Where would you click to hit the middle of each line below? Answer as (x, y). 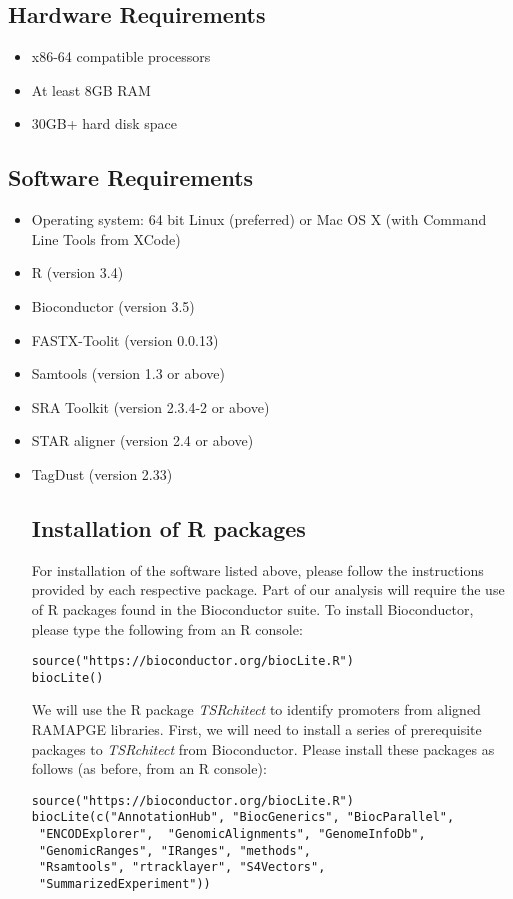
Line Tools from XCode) (106, 238)
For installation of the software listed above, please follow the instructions (257, 569)
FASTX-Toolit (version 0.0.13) (125, 339)
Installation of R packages (168, 527)
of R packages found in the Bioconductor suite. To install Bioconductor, (252, 608)
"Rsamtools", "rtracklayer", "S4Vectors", (182, 867)
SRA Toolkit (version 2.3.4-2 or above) (150, 406)
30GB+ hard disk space (104, 123)
